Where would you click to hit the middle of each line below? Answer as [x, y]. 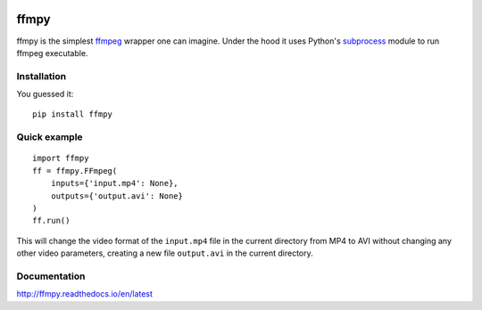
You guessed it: [45, 94]
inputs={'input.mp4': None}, [114, 184]
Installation [42, 76]
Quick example [50, 137]
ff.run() [51, 221]
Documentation [51, 276]
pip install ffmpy [73, 114]
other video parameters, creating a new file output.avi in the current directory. [165, 253]
